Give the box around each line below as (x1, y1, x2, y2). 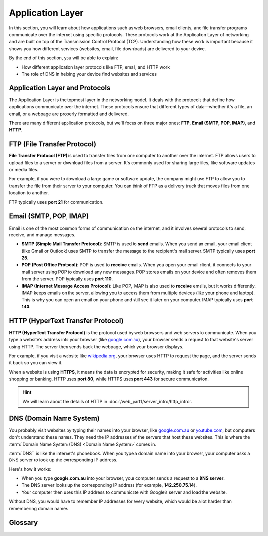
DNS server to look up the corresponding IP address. (9, 457, 118, 463)
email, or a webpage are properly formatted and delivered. (9, 111, 129, 117)
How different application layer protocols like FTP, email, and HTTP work (21, 64, 170, 70)
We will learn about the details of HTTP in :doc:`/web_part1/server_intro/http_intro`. (22, 398, 192, 404)
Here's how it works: (9, 466, 52, 472)
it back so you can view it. (9, 360, 63, 366)
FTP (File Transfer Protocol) (9, 140, 97, 149)
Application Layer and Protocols (9, 83, 111, 92)
